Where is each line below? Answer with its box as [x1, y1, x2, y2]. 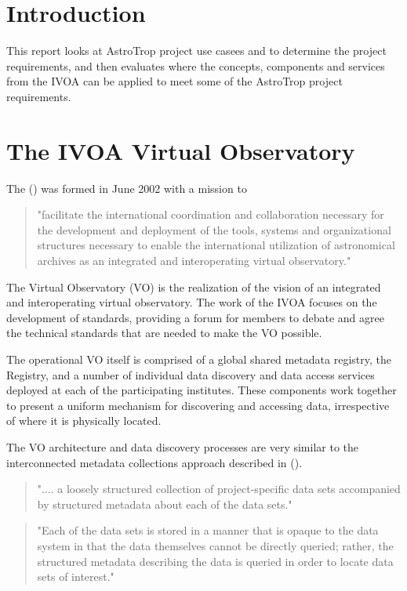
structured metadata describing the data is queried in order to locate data [37, 553, 394, 569]
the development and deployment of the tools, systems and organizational [37, 221, 391, 237]
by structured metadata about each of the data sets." [37, 495, 293, 512]
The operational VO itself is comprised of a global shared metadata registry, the [6, 350, 391, 367]
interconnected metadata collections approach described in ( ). [6, 454, 303, 470]
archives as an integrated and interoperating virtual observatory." [37, 252, 351, 268]
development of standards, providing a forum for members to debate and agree [6, 309, 384, 325]
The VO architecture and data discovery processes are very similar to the [6, 438, 358, 455]
